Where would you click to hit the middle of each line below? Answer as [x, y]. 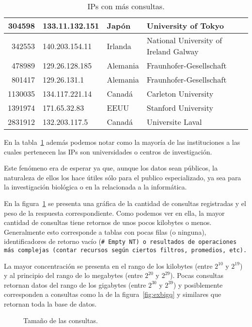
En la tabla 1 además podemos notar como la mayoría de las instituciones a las [122, 142]
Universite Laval [174, 122]
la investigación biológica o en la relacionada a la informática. [95, 187]
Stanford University [180, 108]
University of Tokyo [185, 26]
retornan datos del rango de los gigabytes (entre [75, 284]
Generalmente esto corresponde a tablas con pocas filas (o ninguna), [105, 232]
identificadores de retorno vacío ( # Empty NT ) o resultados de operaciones [120, 241]
